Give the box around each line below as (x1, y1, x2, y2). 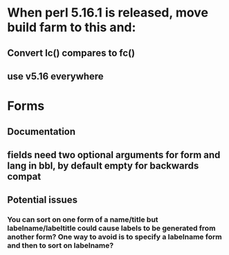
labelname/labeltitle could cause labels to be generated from (7, 223, 216, 233)
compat (7, 171, 42, 182)
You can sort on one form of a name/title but (7, 215, 158, 225)
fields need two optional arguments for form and (7, 149, 221, 160)
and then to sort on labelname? (7, 240, 114, 250)
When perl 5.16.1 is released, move (7, 5, 209, 21)
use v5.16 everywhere (7, 70, 104, 82)
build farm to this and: (7, 19, 136, 35)
